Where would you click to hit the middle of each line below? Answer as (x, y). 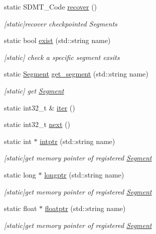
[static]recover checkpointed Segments (61, 23)
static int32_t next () (37, 124)
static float (21, 208)
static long (20, 174)
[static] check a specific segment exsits (62, 57)
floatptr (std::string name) (85, 208)
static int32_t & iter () (40, 107)
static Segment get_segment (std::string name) (76, 74)
